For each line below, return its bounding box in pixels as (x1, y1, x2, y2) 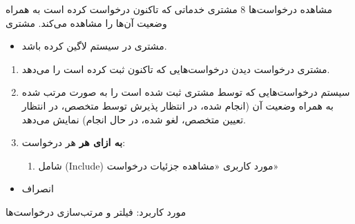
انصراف (21, 181, 54, 196)
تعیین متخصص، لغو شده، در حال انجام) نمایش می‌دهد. (21, 112, 246, 126)
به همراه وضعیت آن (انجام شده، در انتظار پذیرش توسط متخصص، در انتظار (21, 98, 334, 112)
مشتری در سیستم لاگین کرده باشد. (21, 39, 167, 53)
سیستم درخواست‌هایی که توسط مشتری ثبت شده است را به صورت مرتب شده (21, 85, 350, 99)
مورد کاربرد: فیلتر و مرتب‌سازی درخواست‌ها (6, 204, 186, 218)
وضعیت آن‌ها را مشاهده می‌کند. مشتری (6, 15, 167, 30)
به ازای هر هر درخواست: (21, 135, 126, 150)
